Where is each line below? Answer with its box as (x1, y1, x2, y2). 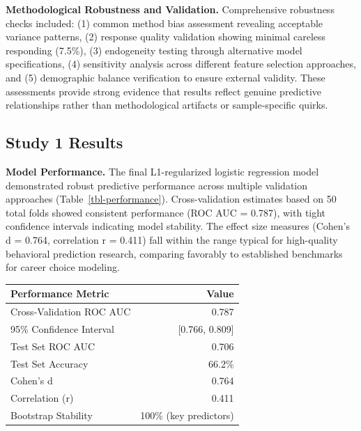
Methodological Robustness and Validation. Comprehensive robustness (6, 2, 335, 16)
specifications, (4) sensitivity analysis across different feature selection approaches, (6, 56, 356, 71)
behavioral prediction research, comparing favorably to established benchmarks (6, 246, 343, 260)
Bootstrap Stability (10, 408, 93, 423)
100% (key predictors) (140, 408, 234, 423)
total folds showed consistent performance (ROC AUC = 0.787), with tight (6, 205, 326, 219)
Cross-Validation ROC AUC (10, 304, 131, 319)
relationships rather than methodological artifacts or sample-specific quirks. (6, 97, 328, 112)
